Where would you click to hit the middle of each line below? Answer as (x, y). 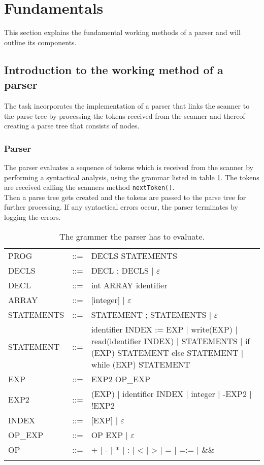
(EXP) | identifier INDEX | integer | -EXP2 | (171, 393)
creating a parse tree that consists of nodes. (72, 126)
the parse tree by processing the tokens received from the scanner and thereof (125, 115)
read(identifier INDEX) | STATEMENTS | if (171, 341)
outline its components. (40, 42)
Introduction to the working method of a (114, 69)
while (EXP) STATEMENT (141, 364)
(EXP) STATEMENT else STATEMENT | (167, 352)
